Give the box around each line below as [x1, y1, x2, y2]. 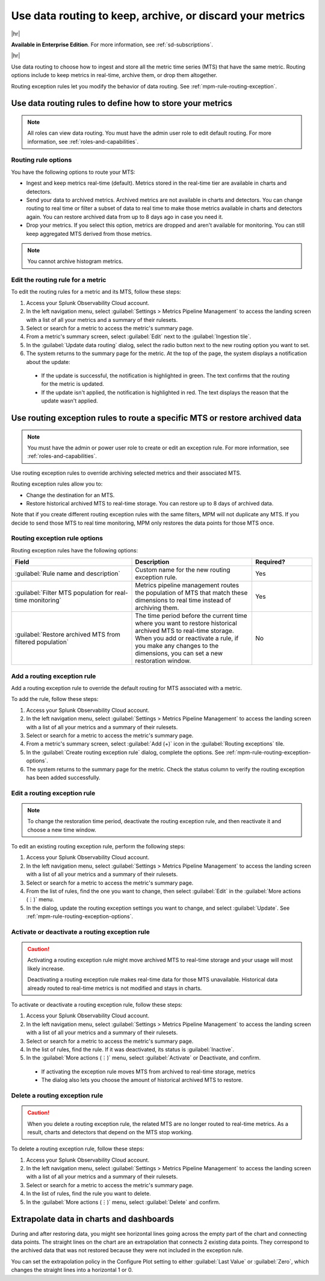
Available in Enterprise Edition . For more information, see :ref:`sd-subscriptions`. [11, 41, 214, 48]
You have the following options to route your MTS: [11, 168, 135, 176]
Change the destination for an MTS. [26, 491, 115, 499]
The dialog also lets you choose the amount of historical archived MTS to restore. [41, 1076, 243, 1084]
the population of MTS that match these [135, 588, 248, 597]
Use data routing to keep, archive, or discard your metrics [11, 9, 305, 22]
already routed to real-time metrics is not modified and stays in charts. [27, 984, 202, 992]
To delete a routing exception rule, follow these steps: [11, 1145, 144, 1152]
